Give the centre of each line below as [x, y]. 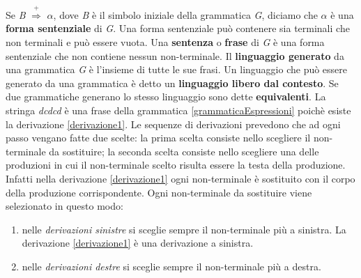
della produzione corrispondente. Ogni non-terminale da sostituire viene [159, 192]
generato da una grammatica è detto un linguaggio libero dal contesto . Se [172, 83]
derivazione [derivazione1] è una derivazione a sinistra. [138, 243]
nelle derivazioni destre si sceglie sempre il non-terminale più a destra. [171, 266]
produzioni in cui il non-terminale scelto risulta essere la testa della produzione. [176, 165]
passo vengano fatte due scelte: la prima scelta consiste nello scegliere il [158, 138]
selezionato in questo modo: [64, 206]
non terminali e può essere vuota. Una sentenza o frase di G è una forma [165, 41]
